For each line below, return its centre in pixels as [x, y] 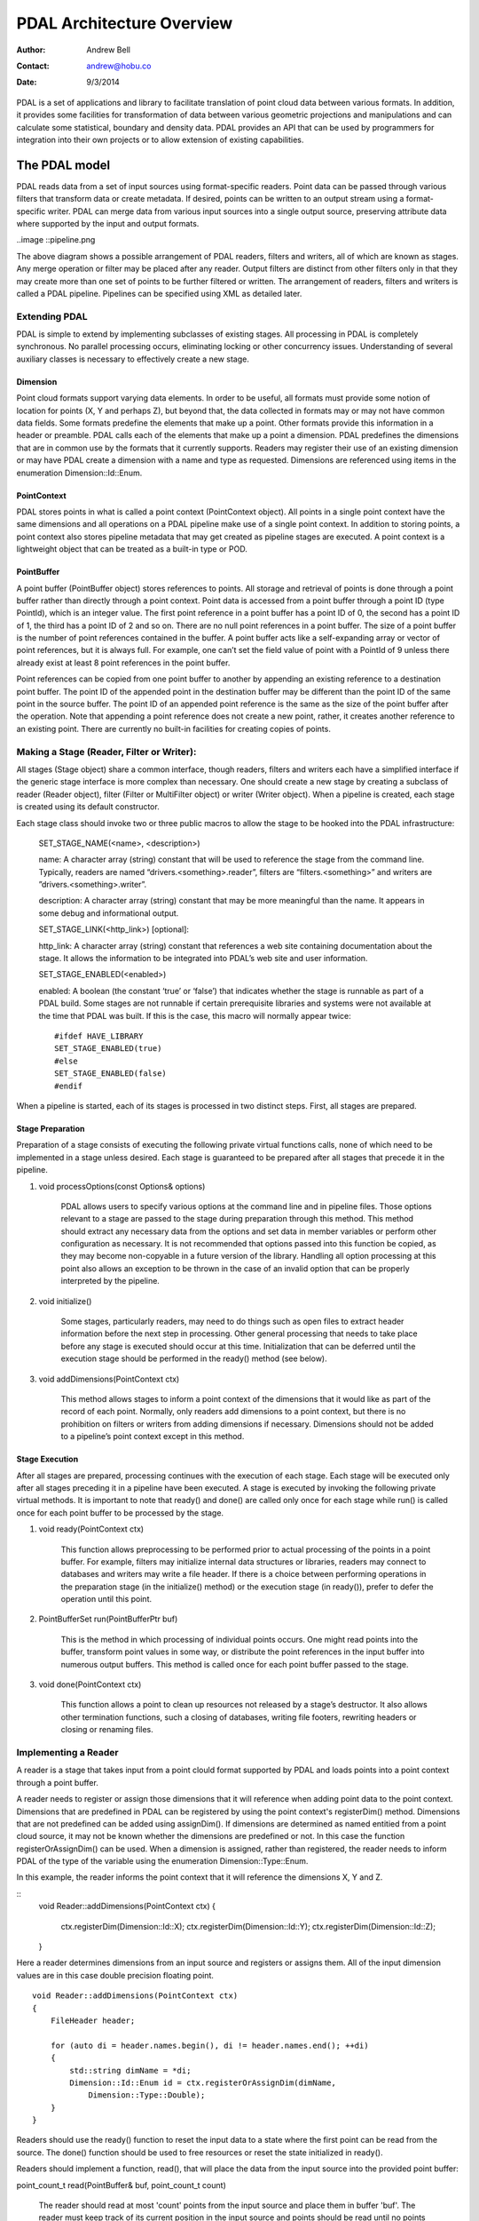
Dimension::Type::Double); [147, 2095]
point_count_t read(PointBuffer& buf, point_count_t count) [121, 2185]
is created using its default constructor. [88, 807]
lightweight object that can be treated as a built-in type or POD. [132, 549]
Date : [27, 82]
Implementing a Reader [67, 1752]
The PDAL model [63, 165]
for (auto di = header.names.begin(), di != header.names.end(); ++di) [209, 2045]
